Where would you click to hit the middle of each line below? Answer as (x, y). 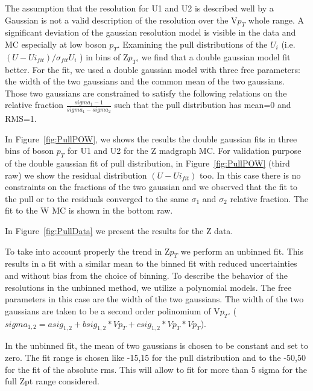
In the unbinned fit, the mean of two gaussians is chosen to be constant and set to (156, 345)
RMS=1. (21, 119)
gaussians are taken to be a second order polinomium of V (112, 310)
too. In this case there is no (250, 175)
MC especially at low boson (56, 44)
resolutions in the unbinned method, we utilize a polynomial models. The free (148, 287)
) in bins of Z (104, 56)
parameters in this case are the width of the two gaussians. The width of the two (154, 299)
